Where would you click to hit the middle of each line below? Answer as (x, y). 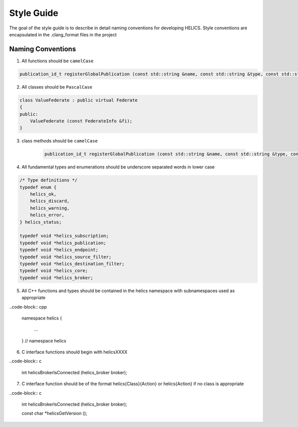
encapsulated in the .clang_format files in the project (63, 34)
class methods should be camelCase (60, 141)
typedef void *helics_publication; (63, 243)
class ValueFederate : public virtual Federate (78, 100)
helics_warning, (50, 208)
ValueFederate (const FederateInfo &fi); (81, 121)
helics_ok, (43, 194)
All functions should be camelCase (58, 61)
